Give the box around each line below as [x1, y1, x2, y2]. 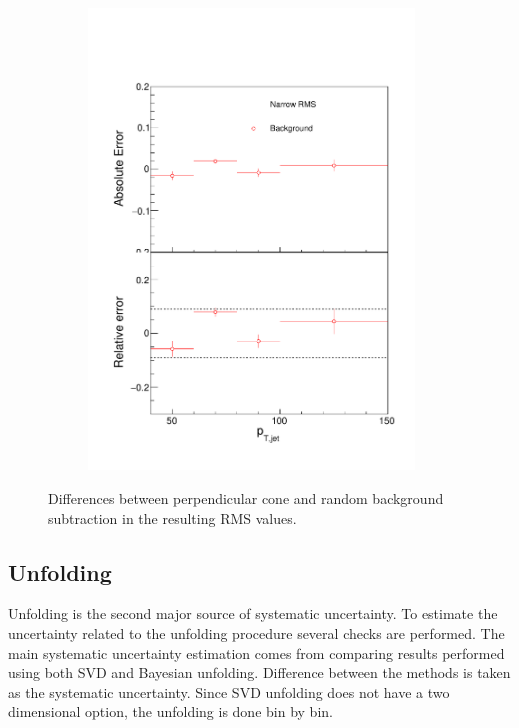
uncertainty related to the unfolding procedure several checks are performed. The [8, 622, 505, 643]
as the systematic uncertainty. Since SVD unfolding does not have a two [8, 681, 450, 702]
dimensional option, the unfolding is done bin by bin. [8, 701, 333, 722]
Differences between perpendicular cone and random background [48, 487, 444, 508]
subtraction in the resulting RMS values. [48, 507, 297, 528]
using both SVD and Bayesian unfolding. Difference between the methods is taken [8, 662, 511, 683]
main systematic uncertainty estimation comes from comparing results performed [8, 642, 505, 663]
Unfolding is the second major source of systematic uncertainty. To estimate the [8, 603, 498, 624]
